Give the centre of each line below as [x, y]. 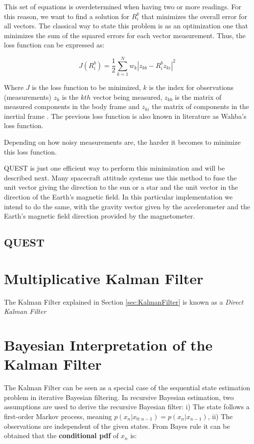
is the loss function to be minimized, [86, 87]
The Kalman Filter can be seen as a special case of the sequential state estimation [127, 388]
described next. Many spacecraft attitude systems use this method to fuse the [120, 177]
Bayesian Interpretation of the [108, 345]
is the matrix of [198, 97]
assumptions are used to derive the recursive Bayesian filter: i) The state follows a [127, 407]
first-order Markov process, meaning [58, 416]
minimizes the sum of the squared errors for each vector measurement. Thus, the [125, 35]
